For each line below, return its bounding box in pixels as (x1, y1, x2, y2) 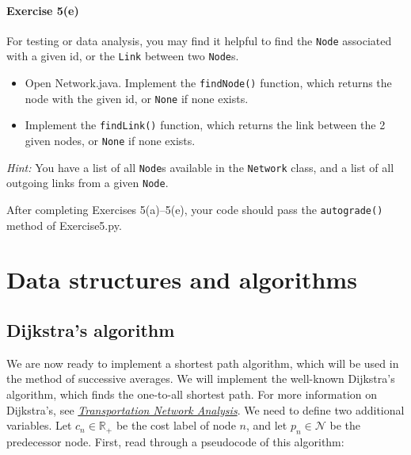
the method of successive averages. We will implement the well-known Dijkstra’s (6, 370, 395, 387)
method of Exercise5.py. (6, 216, 122, 233)
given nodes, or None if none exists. (25, 132, 196, 149)
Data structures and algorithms (6, 263, 357, 296)
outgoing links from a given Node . (6, 174, 169, 191)
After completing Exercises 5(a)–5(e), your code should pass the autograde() (6, 201, 383, 218)
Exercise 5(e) (6, 2, 79, 18)
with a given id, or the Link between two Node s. (6, 48, 239, 64)
